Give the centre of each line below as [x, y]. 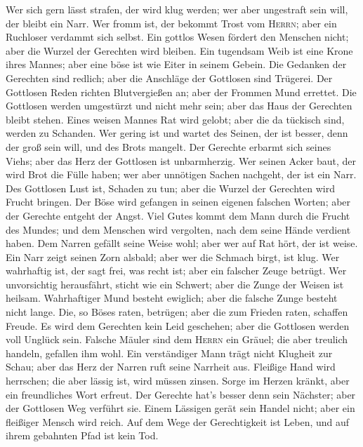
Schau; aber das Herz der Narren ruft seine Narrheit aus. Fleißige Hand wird [171, 367]
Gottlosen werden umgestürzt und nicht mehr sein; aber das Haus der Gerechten [179, 106]
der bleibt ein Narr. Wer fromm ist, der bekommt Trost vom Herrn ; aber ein [171, 23]
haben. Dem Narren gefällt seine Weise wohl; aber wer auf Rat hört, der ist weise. [182, 243]
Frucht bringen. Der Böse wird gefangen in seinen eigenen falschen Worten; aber [178, 202]
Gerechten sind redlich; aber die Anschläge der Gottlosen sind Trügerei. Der [169, 78]
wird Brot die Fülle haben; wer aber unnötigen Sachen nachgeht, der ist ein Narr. [181, 174]
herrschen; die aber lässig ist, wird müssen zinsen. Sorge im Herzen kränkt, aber [178, 381]
